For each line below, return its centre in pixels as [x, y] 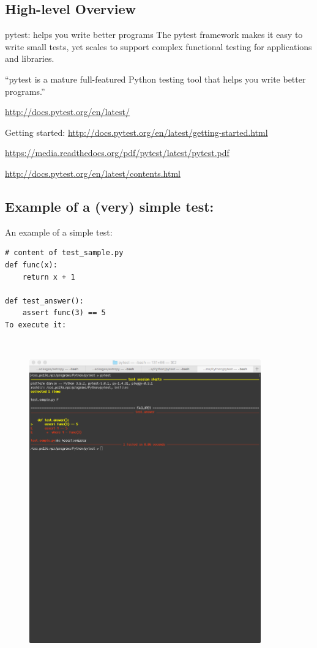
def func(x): [31, 265]
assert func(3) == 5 [64, 313]
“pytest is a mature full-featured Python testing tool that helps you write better [155, 79]
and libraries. [30, 58]
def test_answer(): [44, 301]
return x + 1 [49, 277]
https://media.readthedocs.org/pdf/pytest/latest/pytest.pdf [117, 153]
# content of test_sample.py [64, 253]
